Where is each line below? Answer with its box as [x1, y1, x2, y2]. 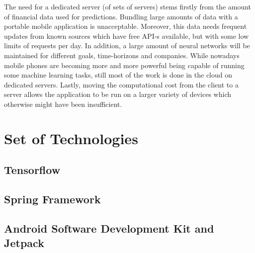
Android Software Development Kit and [4, 220, 214, 236]
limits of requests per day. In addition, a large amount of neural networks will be [4, 40, 250, 51]
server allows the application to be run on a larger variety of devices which [4, 89, 232, 99]
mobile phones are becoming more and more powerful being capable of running [4, 60, 245, 70]
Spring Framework [4, 191, 101, 207]
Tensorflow [4, 162, 61, 177]
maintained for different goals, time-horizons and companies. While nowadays [4, 50, 240, 60]
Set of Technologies [4, 128, 138, 148]
